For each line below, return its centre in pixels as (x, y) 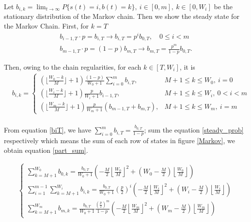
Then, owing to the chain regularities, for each (73, 67)
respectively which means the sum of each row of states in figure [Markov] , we (119, 140)
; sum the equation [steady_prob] (194, 130)
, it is (187, 67)
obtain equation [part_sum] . (46, 150)
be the (223, 6)
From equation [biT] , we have (48, 130)
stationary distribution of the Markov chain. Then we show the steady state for (122, 16)
